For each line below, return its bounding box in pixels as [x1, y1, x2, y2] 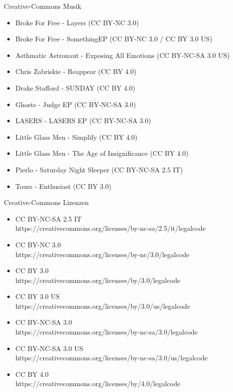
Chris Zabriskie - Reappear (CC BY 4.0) [15, 66, 137, 76]
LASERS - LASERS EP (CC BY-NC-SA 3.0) [15, 115, 151, 126]
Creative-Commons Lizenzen [4, 197, 89, 207]
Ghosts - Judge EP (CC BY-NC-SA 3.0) [15, 99, 136, 109]
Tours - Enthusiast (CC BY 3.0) [15, 181, 111, 191]
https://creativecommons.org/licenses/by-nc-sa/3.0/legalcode [15, 327, 198, 337]
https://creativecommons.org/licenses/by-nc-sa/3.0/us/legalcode [15, 353, 208, 363]
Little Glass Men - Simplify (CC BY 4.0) [15, 131, 138, 142]
